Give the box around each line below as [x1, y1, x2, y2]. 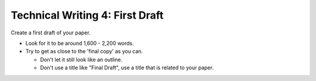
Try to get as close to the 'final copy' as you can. [25, 48, 143, 55]
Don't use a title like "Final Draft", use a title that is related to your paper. [40, 64, 214, 71]
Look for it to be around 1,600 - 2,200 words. [25, 40, 134, 47]
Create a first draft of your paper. [11, 29, 91, 36]
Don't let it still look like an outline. [40, 56, 123, 63]
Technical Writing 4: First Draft [11, 9, 164, 22]
